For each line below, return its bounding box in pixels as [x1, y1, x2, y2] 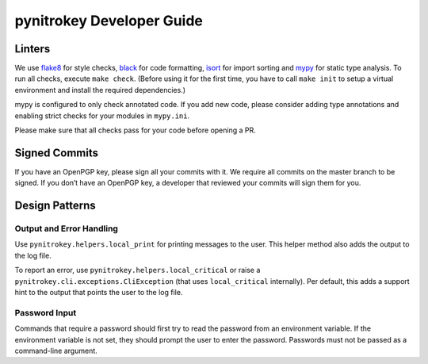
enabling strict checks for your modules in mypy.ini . [14, 111, 190, 121]
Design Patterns [14, 199, 96, 213]
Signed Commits [14, 146, 99, 159]
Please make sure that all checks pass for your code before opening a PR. [14, 125, 257, 135]
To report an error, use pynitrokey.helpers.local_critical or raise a [14, 266, 261, 275]
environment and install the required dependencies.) [14, 85, 186, 94]
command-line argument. [14, 346, 98, 355]
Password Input [14, 307, 77, 318]
